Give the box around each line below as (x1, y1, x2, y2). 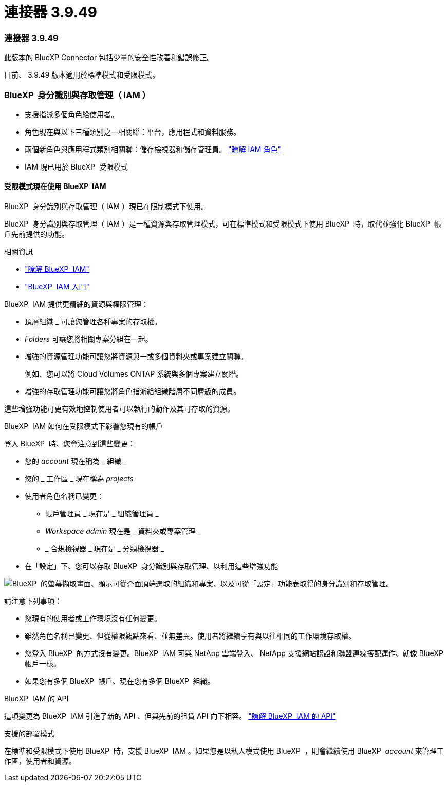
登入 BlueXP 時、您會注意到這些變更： (4, 439, 135, 448)
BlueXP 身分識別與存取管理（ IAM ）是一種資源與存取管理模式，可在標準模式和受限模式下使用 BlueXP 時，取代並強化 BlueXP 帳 (4, 219, 441, 229)
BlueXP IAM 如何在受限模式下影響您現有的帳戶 (4, 422, 163, 431)
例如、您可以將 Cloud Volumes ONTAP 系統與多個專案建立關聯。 (25, 369, 244, 379)
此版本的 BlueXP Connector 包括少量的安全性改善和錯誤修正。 (4, 53, 214, 62)
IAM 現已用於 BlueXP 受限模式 (25, 162, 128, 171)
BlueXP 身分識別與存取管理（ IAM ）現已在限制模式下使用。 (4, 202, 208, 211)
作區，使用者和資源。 (4, 757, 76, 766)
